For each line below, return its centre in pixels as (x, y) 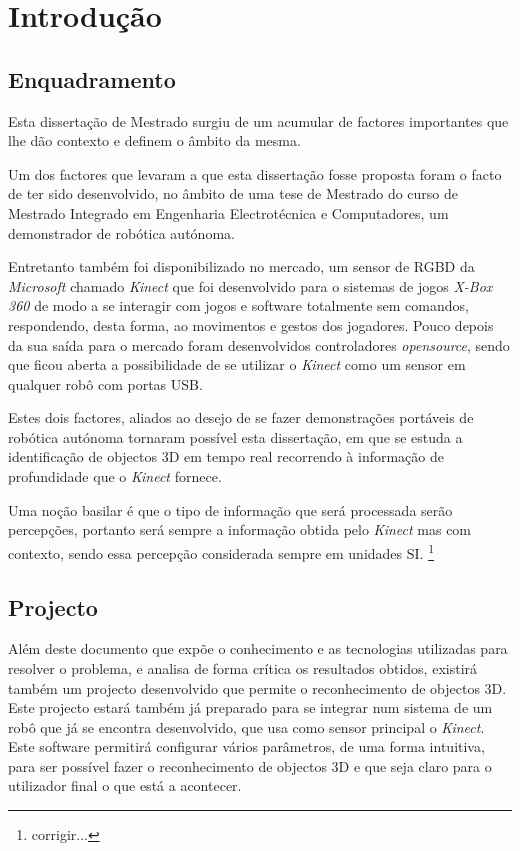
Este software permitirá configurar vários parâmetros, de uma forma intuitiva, (246, 746)
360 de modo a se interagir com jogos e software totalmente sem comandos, (238, 305)
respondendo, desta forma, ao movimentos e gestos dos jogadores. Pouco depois (251, 324)
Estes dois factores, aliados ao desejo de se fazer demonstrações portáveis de (241, 417)
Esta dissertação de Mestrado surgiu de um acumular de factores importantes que (258, 120)
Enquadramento (92, 78)
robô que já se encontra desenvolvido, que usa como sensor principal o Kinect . (246, 726)
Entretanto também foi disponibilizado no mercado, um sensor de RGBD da (241, 266)
